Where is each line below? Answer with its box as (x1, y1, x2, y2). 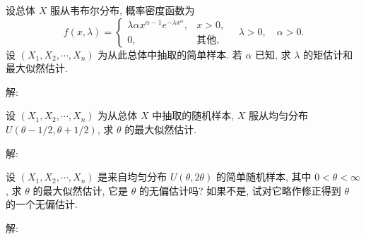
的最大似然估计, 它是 (33, 183, 129, 197)
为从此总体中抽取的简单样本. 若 (98, 47, 242, 61)
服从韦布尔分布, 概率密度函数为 (49, 3, 195, 17)
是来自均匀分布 (98, 169, 167, 184)
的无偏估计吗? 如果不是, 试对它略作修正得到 (138, 183, 341, 197)
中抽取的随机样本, (152, 108, 235, 123)
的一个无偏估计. (6, 197, 78, 212)
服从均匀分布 (248, 108, 308, 123)
